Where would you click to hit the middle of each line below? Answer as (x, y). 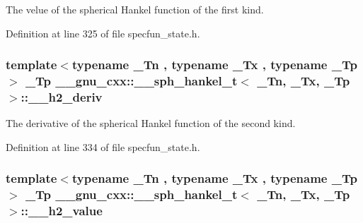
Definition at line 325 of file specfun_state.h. (103, 33)
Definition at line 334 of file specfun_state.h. (103, 146)
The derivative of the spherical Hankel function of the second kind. (151, 123)
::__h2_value (62, 211)
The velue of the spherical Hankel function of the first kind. (135, 9)
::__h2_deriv (62, 96)
